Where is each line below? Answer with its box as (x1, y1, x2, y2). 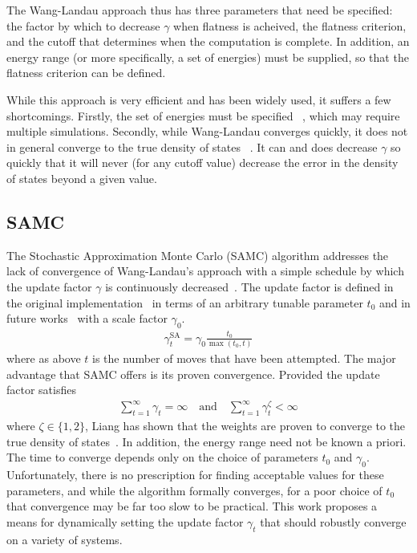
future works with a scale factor (6, 310, 168, 327)
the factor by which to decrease (6, 17, 160, 34)
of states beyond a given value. (6, 169, 157, 186)
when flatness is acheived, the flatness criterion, (173, 17, 407, 34)
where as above (6, 349, 81, 366)
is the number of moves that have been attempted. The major (92, 349, 396, 366)
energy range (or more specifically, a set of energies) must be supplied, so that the (6, 48, 409, 65)
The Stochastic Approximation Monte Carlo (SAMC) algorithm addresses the (6, 246, 389, 263)
